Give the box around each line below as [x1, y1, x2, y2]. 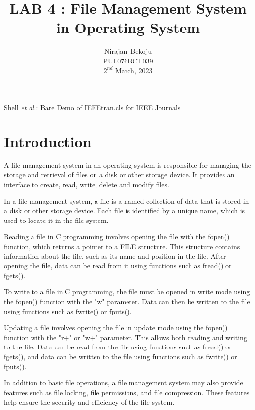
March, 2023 [115, 65, 153, 75]
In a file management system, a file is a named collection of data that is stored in [4, 195, 249, 206]
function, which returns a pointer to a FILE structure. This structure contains [4, 241, 240, 251]
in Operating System [56, 17, 200, 37]
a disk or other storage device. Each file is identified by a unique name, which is [4, 205, 245, 216]
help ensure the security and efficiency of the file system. [4, 397, 175, 407]
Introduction [4, 131, 92, 151]
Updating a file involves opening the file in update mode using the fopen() [4, 322, 228, 333]
